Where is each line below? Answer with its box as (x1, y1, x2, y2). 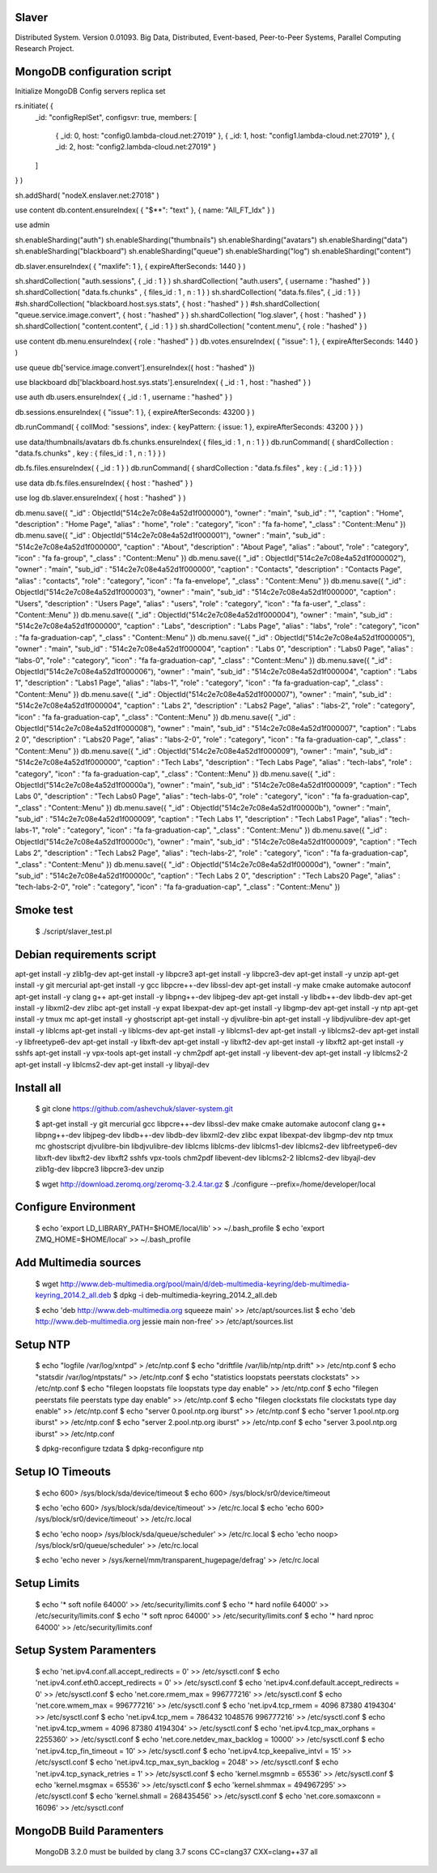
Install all (15, 1080, 62, 1094)
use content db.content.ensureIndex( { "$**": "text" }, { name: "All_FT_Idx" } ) (15, 205, 275, 215)
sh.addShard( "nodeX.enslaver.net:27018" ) (15, 190, 159, 200)
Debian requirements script (15, 947, 157, 961)
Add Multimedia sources (15, 1256, 142, 1270)
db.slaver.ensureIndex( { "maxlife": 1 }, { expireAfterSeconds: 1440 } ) (15, 261, 246, 271)
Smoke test (15, 904, 74, 917)
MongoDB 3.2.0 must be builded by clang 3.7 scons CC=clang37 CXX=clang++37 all (35, 1847, 319, 1857)
